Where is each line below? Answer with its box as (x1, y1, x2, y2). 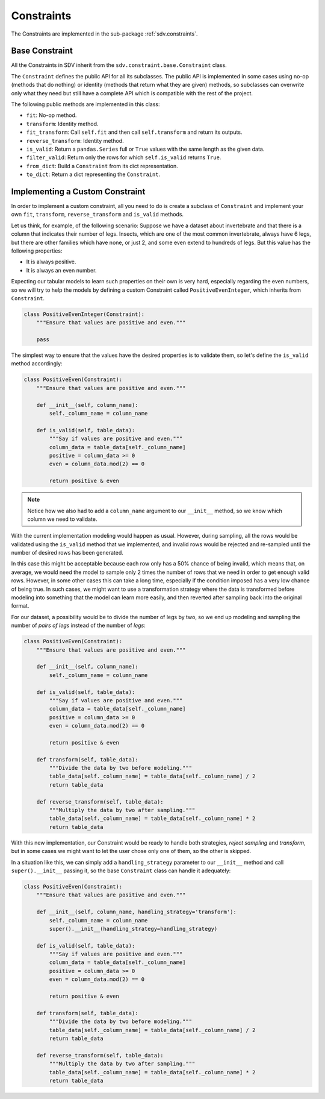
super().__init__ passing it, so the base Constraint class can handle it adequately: (11, 867, 231, 874)
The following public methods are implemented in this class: (11, 101, 160, 108)
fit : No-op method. (26, 112, 77, 119)
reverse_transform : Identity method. (26, 137, 124, 144)
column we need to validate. (27, 515, 97, 523)
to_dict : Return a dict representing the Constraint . (26, 171, 161, 178)
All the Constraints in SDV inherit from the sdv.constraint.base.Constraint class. (11, 61, 227, 69)
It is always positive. (26, 258, 76, 265)
